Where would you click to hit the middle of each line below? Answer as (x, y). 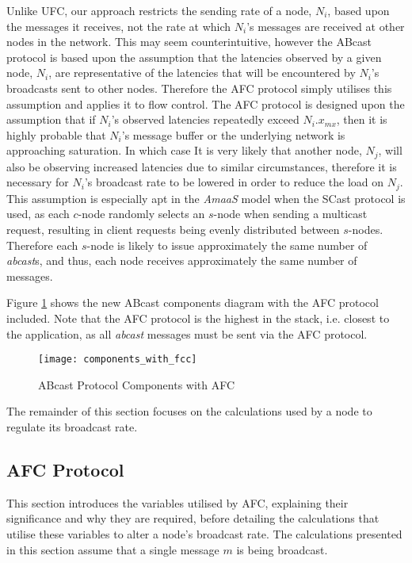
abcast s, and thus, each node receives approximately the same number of (182, 260)
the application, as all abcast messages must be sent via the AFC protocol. (187, 333)
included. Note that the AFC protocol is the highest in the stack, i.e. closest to (198, 318)
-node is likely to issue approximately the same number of (227, 245)
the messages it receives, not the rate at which (119, 26)
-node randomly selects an (141, 214)
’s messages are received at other (326, 26)
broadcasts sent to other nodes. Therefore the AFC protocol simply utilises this (199, 88)
